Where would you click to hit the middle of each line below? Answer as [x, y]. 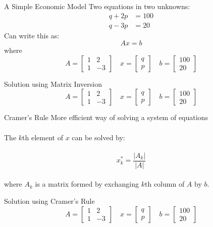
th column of [165, 184]
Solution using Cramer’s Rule [49, 201]
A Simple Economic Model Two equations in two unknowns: [97, 6]
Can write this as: [32, 35]
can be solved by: [98, 137]
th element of [43, 137]
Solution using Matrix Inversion [53, 83]
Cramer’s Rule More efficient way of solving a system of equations [106, 117]
